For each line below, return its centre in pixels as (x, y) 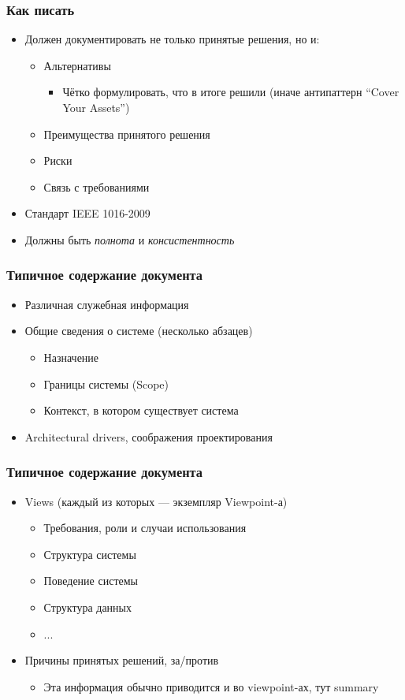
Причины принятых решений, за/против (122, 660)
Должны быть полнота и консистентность (130, 239)
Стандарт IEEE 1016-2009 (87, 213)
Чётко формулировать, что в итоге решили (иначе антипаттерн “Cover (231, 92)
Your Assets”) (96, 107)
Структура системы (90, 554)
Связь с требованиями (97, 186)
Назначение (71, 357)
